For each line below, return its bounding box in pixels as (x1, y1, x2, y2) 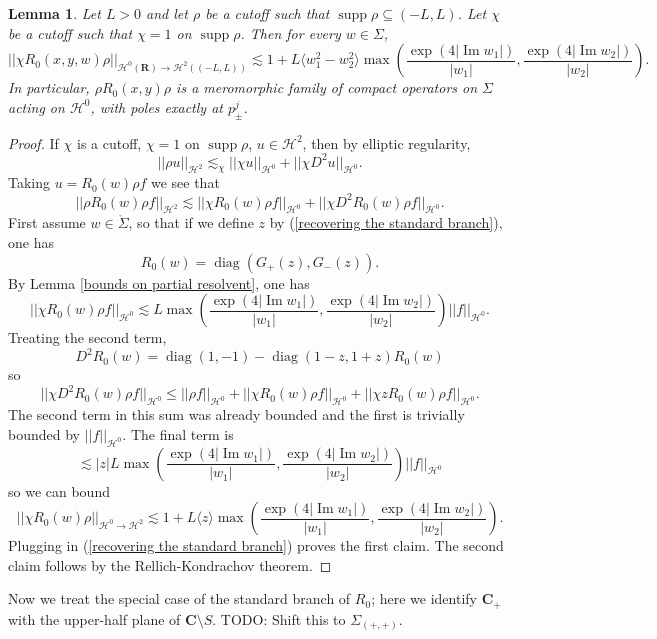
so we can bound (8, 480, 110, 501)
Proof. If (8, 132, 59, 153)
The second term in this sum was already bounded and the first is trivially (8, 404, 465, 425)
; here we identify (371, 588, 477, 609)
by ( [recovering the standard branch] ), (269, 212, 503, 233)
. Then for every (240, 22, 341, 43)
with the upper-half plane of (8, 608, 181, 629)
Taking (8, 172, 51, 193)
